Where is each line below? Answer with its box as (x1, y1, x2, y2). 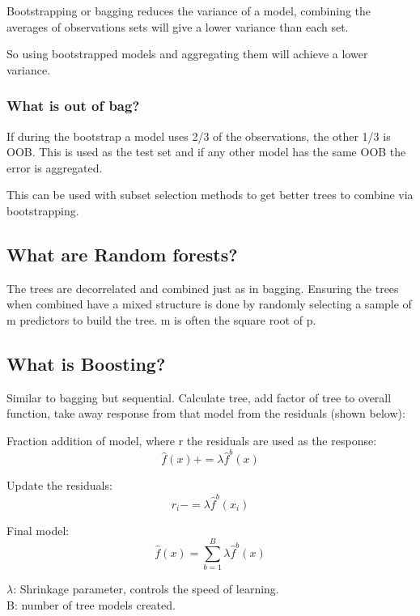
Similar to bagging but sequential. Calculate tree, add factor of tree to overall (6, 389, 392, 406)
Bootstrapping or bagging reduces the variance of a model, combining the (6, 2, 371, 19)
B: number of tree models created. (6, 596, 176, 613)
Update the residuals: (6, 477, 112, 494)
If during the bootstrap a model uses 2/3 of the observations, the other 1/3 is (6, 127, 391, 144)
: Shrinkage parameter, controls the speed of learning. (13, 580, 279, 597)
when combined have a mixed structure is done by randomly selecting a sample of (6, 295, 412, 312)
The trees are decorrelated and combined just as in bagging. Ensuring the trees (6, 279, 399, 296)
